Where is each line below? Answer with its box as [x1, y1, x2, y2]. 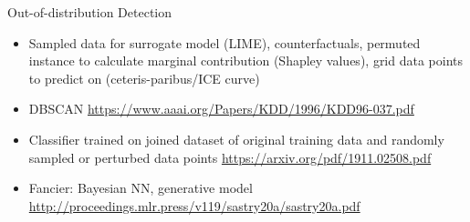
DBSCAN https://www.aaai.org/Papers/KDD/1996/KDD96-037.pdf [28, 99, 414, 118]
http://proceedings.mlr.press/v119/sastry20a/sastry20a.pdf [28, 196, 360, 215]
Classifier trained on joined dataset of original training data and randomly [28, 129, 444, 148]
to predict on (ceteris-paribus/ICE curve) [28, 68, 260, 87]
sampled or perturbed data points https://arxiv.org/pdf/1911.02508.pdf [28, 147, 432, 166]
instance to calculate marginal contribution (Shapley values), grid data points [28, 51, 464, 70]
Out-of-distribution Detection [7, 3, 172, 21]
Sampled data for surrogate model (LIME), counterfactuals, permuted [28, 33, 421, 52]
